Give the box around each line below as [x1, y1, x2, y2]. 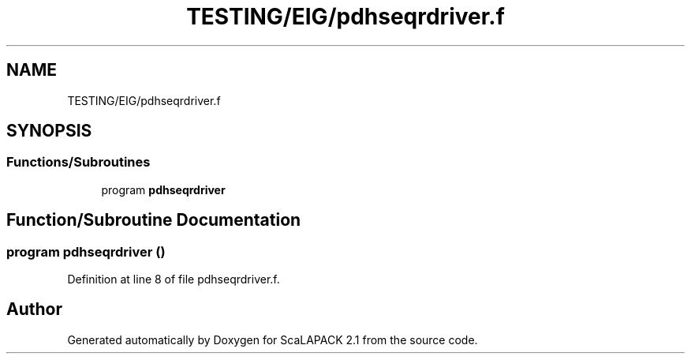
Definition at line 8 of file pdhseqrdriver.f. [67, 272, 280, 287]
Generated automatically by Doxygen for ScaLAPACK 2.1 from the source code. [67, 332, 478, 347]
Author [6, 299, 62, 320]
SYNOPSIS [6, 121, 92, 141]
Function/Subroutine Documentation [6, 210, 301, 231]
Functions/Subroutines [6, 154, 151, 171]
